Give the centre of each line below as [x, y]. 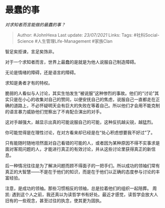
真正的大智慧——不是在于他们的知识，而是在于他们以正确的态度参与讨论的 [80, 172]
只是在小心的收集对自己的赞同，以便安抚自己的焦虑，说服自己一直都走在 [82, 99]
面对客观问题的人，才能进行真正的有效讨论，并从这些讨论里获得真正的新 [78, 149]
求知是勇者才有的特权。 [29, 83]
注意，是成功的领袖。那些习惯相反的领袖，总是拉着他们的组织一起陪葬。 [78, 188]
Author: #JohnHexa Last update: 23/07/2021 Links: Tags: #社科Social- [88, 35]
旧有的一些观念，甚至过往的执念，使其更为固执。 [55, 200]
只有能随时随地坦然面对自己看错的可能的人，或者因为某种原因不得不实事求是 [82, 143]
